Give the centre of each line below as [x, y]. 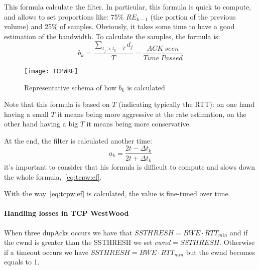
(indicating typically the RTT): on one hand [187, 104]
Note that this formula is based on [57, 104]
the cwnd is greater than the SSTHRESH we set [78, 242]
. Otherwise [237, 242]
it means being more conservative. [139, 124]
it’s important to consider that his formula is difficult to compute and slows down [129, 166]
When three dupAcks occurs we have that [68, 232]
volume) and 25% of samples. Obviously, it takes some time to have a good [119, 26]
